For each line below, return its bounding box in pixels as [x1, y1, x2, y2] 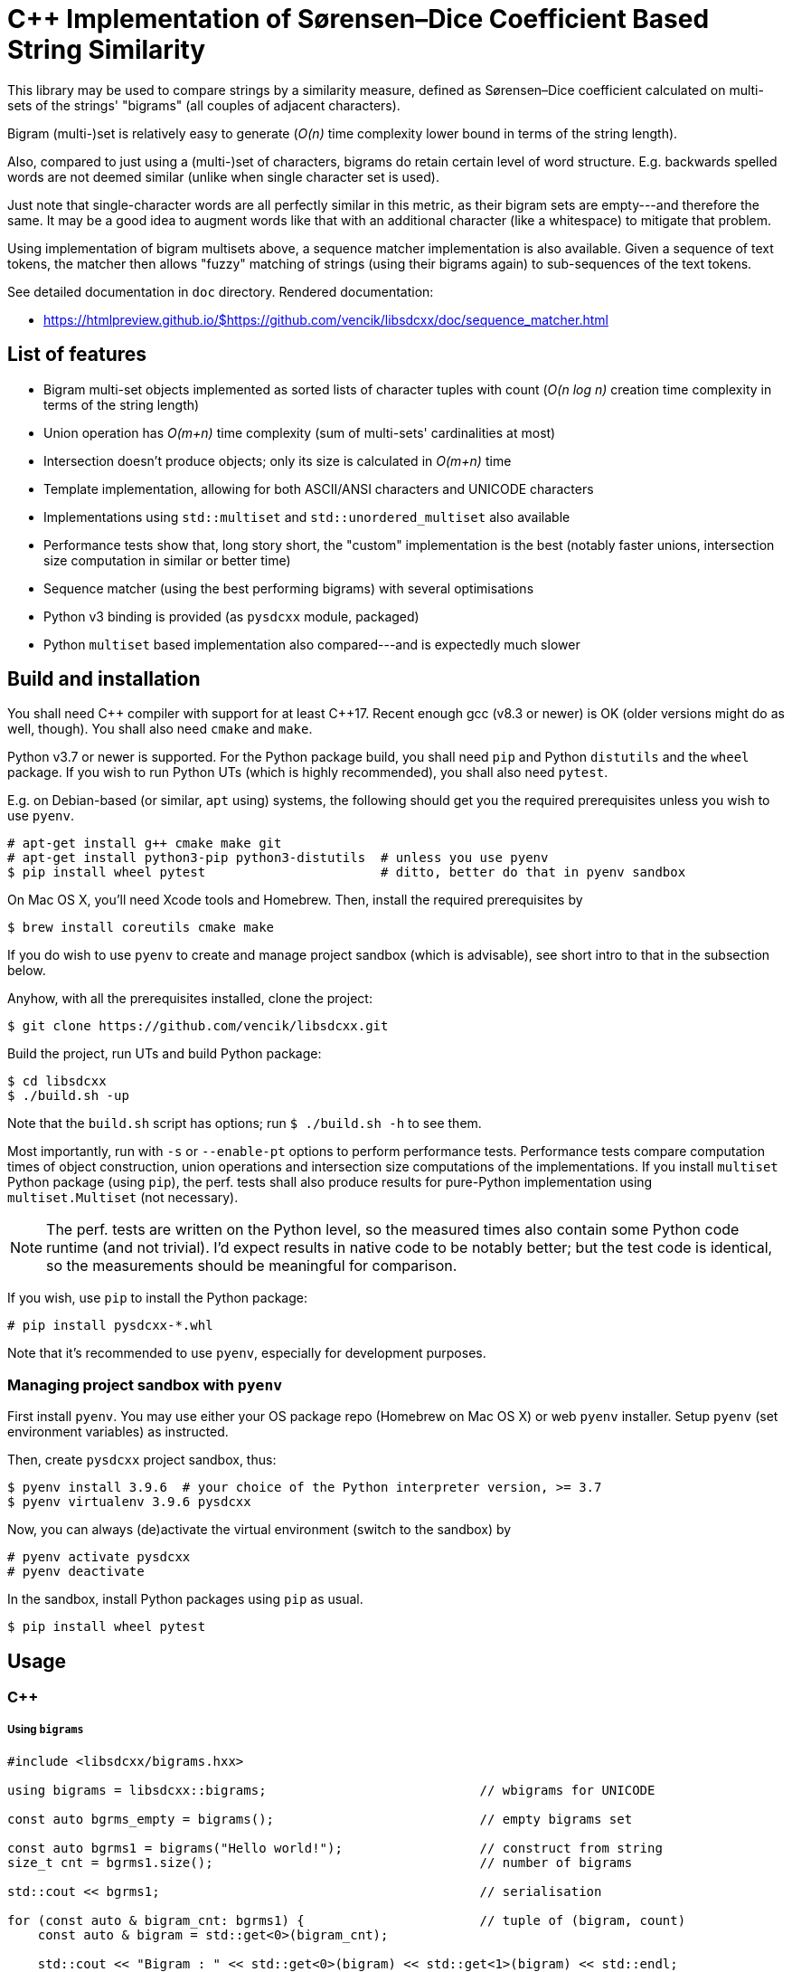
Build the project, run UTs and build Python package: [7, 1046, 322, 1062]
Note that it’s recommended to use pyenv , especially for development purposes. [7, 1345, 486, 1361]
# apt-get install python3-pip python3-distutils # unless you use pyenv [7, 850, 549, 866]
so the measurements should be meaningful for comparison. [46, 1256, 457, 1275]
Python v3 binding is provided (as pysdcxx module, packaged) [43, 608, 420, 624]
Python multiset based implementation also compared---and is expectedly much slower [43, 636, 580, 652]
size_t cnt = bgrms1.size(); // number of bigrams [7, 1854, 633, 1870]
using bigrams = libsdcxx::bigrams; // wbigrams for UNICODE [7, 1782, 655, 1797]
